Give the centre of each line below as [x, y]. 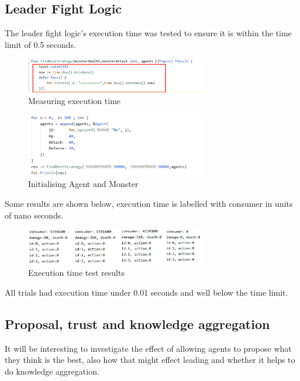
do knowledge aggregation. [52, 371]
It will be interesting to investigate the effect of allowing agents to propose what [148, 348]
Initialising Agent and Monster [83, 184]
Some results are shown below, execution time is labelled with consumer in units [149, 203]
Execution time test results [76, 273]
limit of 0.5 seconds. [40, 44]
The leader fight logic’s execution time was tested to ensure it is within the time [148, 33]
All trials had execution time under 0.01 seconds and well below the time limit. [146, 292]
